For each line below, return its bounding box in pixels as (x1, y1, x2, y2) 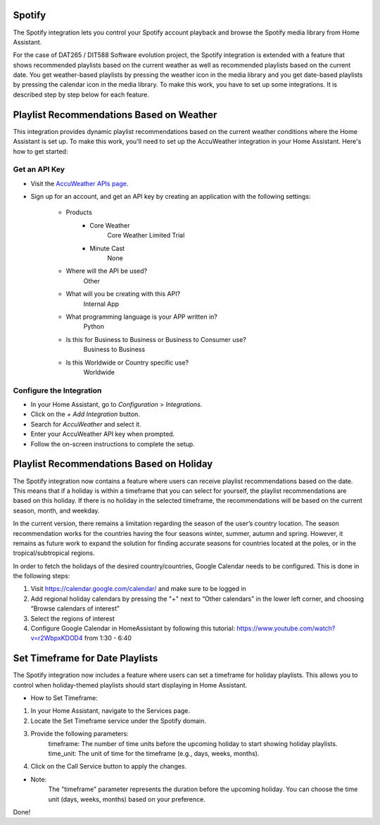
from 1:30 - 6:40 (84, 634, 132, 642)
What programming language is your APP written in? (65, 312, 217, 321)
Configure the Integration (13, 385, 102, 395)
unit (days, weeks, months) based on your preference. (48, 795, 205, 803)
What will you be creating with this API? (65, 290, 181, 298)
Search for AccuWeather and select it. (30, 420, 141, 428)
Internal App (83, 300, 120, 308)
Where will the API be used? (65, 267, 148, 275)
